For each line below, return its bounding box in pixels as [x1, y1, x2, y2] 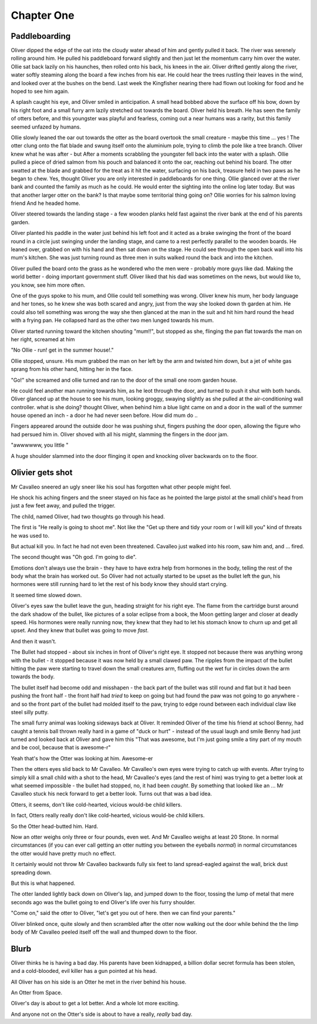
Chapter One [11, 9, 75, 22]
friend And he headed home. [11, 200, 80, 207]
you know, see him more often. [11, 281, 86, 288]
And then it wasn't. [11, 638, 57, 645]
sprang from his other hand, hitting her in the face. [11, 366, 133, 373]
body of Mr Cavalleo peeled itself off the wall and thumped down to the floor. [11, 928, 197, 935]
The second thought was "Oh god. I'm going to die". [11, 554, 137, 561]
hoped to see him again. [11, 88, 70, 95]
